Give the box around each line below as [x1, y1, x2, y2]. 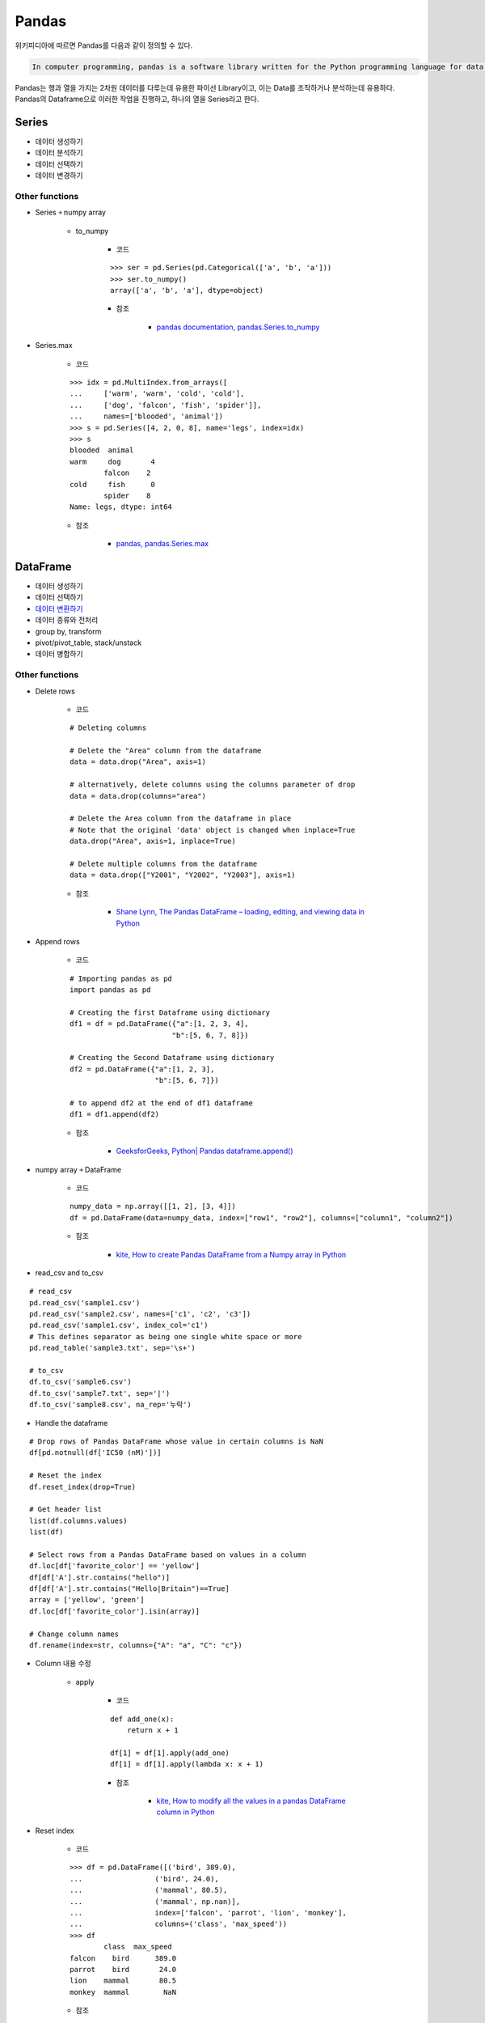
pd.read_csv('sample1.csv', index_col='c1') [29, 1321, 209, 1330]
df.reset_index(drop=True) [29, 1482, 137, 1491]
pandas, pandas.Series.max [116, 539, 209, 549]
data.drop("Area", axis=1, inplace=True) [70, 837, 236, 846]
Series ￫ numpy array [35, 207, 107, 218]
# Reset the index [29, 1471, 103, 1480]
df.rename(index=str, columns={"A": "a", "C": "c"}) [29, 1641, 242, 1650]
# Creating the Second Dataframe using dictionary [70, 1053, 275, 1062]
